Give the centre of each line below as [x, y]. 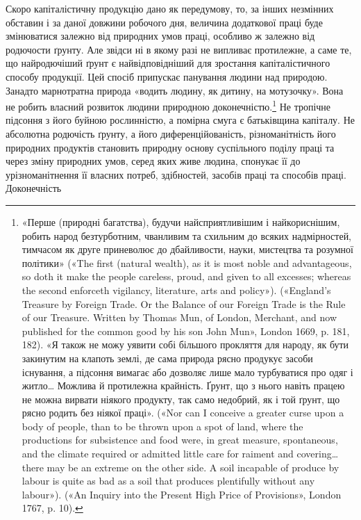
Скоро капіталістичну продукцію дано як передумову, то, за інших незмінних [170, 8]
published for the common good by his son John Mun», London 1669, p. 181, [186, 331]
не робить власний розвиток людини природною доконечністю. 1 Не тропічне [168, 105]
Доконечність [34, 188]
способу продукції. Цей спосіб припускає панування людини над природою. [167, 76]
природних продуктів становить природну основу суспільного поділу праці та [170, 147]
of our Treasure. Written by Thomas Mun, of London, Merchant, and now [179, 317]
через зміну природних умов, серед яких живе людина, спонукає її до [153, 161]
